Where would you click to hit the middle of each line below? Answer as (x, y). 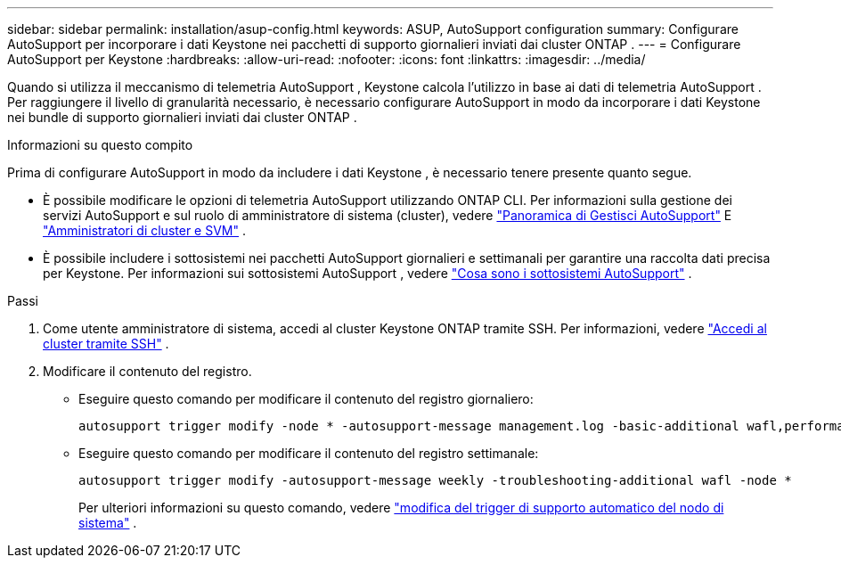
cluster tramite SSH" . (106, 344)
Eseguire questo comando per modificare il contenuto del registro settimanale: (309, 453)
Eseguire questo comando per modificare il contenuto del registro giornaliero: (306, 399)
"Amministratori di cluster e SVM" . (144, 230)
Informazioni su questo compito (100, 145)
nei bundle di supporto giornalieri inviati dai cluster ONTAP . (182, 117)
